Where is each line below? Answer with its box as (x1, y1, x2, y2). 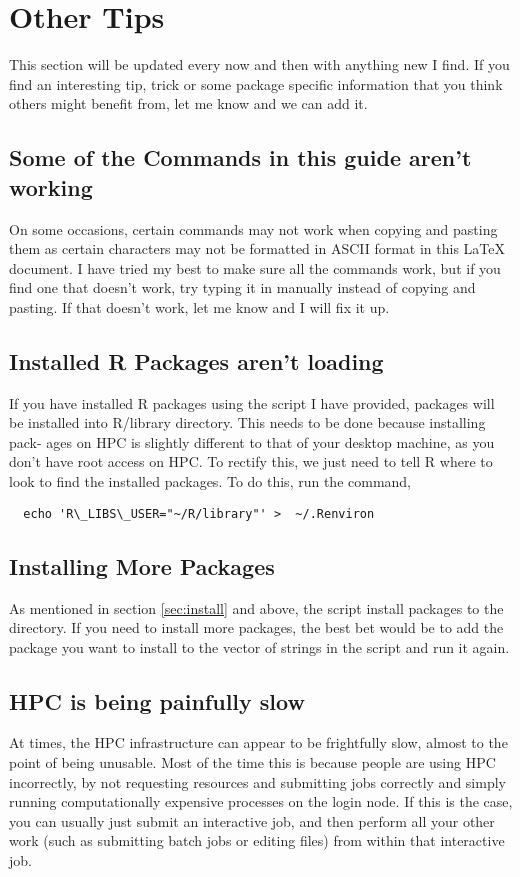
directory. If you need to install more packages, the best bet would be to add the (9, 617, 504, 638)
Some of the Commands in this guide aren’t (9, 142, 472, 173)
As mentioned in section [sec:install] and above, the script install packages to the (9, 597, 504, 618)
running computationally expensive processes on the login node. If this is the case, (9, 791, 513, 812)
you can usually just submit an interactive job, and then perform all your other (9, 810, 495, 831)
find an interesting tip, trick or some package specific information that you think (9, 73, 503, 94)
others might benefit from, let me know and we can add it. (9, 93, 368, 114)
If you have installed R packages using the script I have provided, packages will (9, 392, 495, 413)
